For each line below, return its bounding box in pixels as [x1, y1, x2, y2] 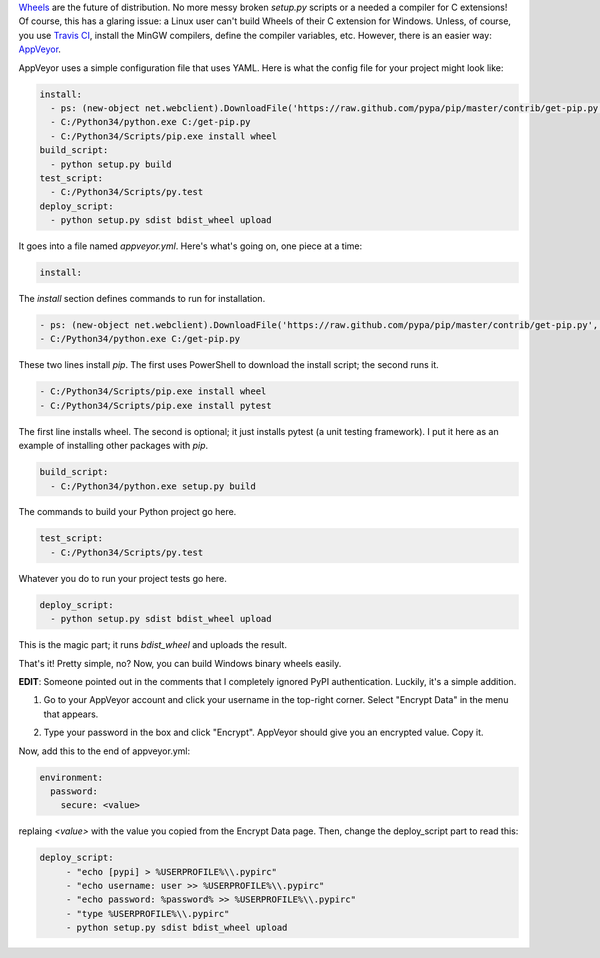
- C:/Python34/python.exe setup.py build [50, 480, 257, 492]
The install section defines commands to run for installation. [18, 293, 266, 305]
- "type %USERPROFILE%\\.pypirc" [65, 908, 230, 919]
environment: [39, 771, 104, 783]
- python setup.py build [50, 158, 172, 170]
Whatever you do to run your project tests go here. [18, 572, 227, 584]
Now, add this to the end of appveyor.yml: [18, 745, 190, 757]
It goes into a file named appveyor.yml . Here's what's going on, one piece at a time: [18, 240, 363, 252]
